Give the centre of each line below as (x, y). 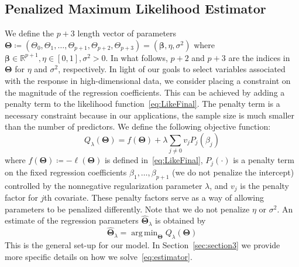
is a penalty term (264, 160)
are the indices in (259, 57)
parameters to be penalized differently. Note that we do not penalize (127, 209)
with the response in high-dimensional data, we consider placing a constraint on (148, 80)
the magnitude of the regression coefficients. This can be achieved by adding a (145, 92)
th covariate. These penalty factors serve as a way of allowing (154, 197)
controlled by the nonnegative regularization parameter (104, 185)
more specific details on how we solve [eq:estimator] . (99, 256)
